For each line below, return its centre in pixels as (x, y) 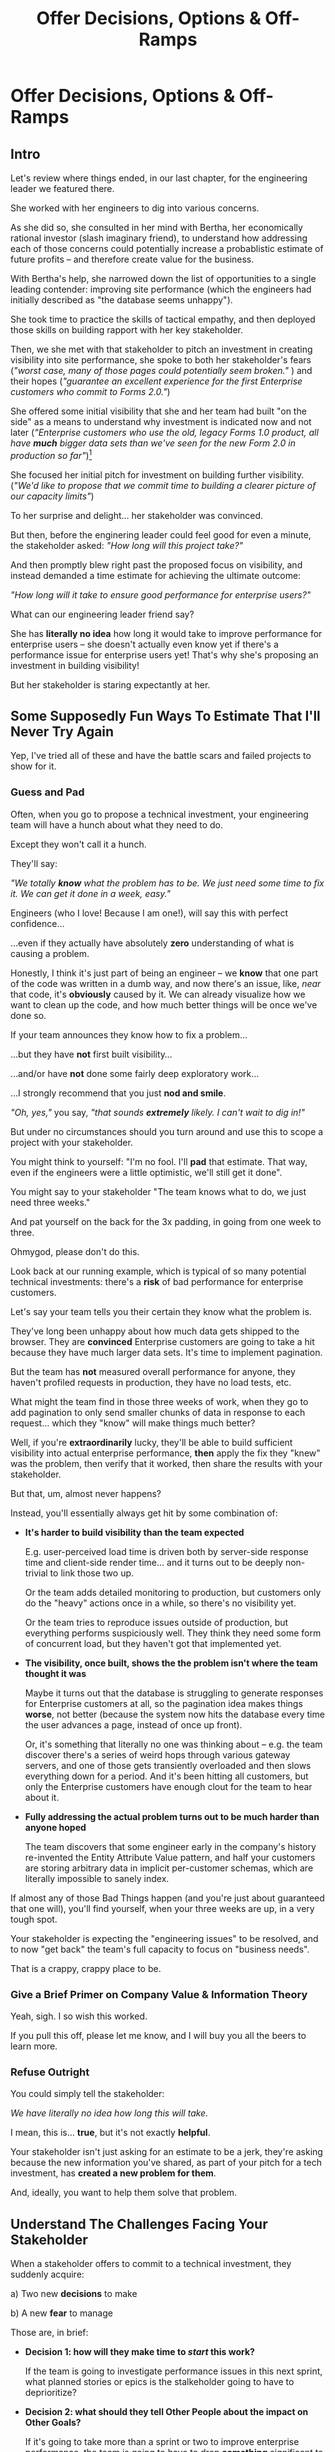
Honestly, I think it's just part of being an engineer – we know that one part (164, 973)
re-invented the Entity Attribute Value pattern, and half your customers (170, 1857)
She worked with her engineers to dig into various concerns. (135, 208)
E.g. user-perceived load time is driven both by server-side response (166, 1551)
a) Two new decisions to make (74, 2294)
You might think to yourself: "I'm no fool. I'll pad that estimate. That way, (159, 1161)
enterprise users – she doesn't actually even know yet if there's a (144, 644)
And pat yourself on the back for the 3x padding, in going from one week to (166, 1221)
